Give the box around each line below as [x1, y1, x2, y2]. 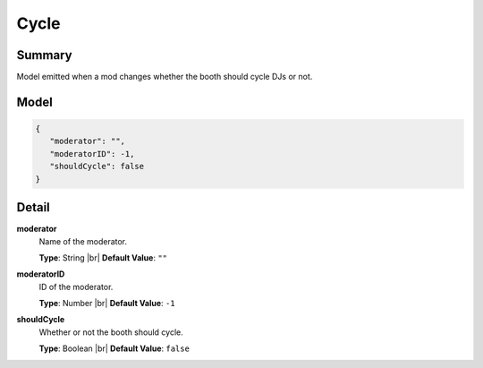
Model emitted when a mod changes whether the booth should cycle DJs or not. [16, 72, 313, 82]
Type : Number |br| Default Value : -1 [38, 298, 175, 309]
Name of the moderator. [38, 235, 128, 246]
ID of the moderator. [38, 281, 114, 292]
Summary [16, 47, 72, 63]
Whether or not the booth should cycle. [38, 327, 183, 338]
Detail [16, 200, 51, 215]
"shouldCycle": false [49, 161, 145, 172]
